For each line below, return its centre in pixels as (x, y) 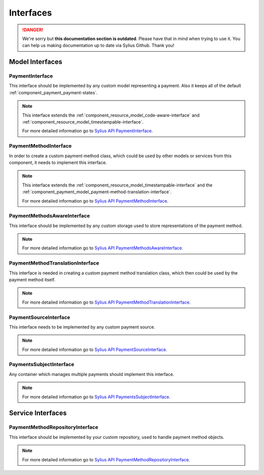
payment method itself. (32, 279)
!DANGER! (33, 30)
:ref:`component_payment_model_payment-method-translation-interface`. (97, 192)
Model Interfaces (36, 62)
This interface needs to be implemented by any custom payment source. (82, 327)
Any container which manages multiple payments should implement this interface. (92, 374)
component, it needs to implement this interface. (58, 162)
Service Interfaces (38, 413)
